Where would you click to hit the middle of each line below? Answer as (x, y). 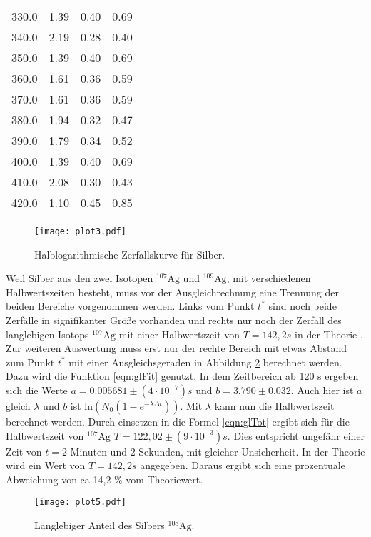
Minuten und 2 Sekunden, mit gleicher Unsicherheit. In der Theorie (218, 451)
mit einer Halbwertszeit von (179, 334)
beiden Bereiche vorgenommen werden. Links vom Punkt (130, 306)
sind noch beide (303, 306)
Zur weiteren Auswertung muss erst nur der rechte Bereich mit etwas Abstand (177, 348)
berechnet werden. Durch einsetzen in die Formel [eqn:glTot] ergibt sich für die (178, 421)
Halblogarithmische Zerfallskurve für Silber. (130, 254)
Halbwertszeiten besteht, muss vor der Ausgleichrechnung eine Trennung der (172, 292)
